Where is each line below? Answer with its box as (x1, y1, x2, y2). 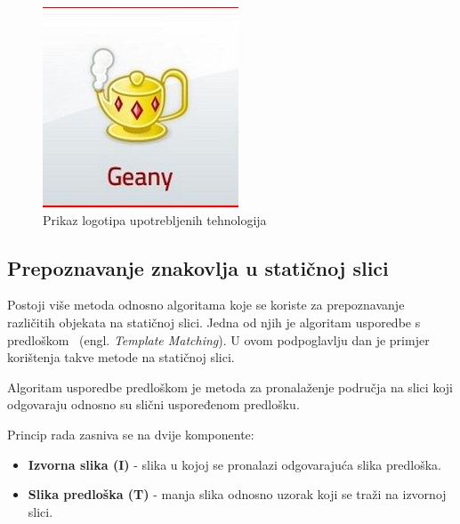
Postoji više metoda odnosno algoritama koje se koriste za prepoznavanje (7, 295, 405, 314)
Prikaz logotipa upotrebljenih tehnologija (43, 210, 267, 229)
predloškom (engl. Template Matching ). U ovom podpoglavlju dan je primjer (7, 330, 430, 349)
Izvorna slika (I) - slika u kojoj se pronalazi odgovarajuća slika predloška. (28, 455, 441, 473)
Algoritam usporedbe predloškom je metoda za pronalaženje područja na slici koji (7, 377, 453, 396)
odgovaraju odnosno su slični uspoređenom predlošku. (7, 395, 300, 414)
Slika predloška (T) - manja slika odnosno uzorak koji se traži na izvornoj (28, 485, 447, 504)
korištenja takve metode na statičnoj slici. (7, 348, 235, 367)
